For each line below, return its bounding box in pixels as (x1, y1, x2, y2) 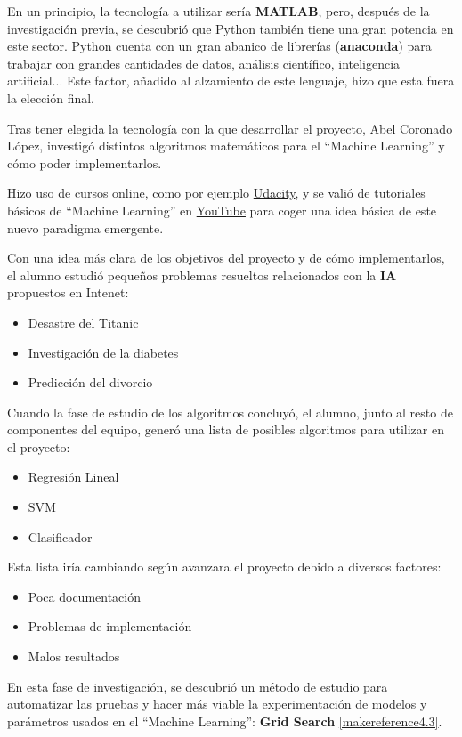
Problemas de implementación (28, 617, 192, 636)
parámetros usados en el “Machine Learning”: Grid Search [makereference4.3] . (7, 711, 442, 730)
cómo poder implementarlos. (7, 153, 162, 172)
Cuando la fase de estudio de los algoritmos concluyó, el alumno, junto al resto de (7, 402, 453, 421)
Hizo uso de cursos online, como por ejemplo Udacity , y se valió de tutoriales (7, 183, 426, 202)
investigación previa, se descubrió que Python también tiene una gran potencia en (7, 19, 454, 37)
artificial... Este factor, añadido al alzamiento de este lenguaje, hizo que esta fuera (7, 71, 455, 90)
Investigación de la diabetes (28, 343, 179, 361)
